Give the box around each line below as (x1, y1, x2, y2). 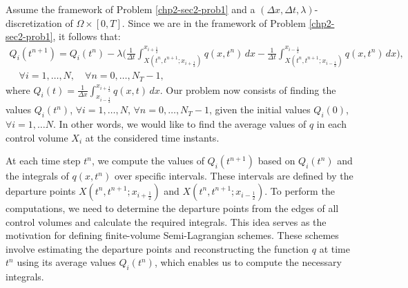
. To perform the (264, 183, 335, 198)
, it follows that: (52, 29, 121, 44)
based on (258, 153, 295, 168)
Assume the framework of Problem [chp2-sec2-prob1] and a (6, 2, 255, 16)
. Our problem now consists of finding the (159, 82, 336, 97)
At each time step (6, 153, 81, 168)
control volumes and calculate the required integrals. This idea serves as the (6, 214, 327, 229)
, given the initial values (209, 102, 311, 117)
